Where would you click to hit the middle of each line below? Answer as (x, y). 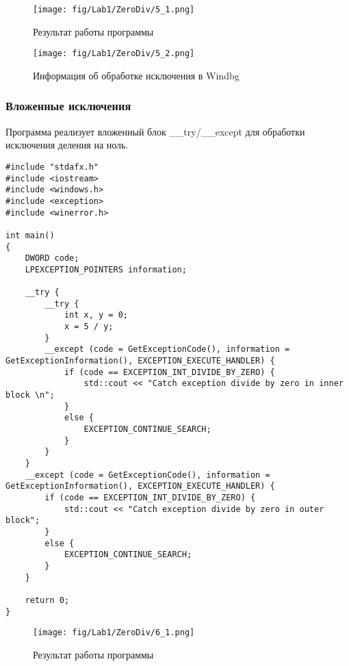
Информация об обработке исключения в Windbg (136, 75)
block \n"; (30, 395)
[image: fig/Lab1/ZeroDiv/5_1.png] (114, 10)
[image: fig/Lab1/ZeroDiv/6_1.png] (114, 633)
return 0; (47, 600)
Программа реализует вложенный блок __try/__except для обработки (155, 131)
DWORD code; (52, 258)
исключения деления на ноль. (67, 145)
